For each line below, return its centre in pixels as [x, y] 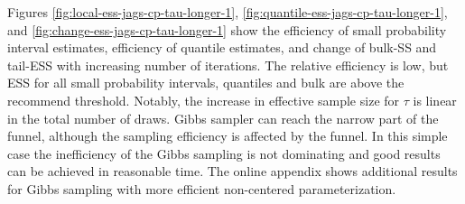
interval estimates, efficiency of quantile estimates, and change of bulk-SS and [222, 47]
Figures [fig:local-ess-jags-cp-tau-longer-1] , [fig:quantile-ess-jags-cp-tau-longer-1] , [228, 12]
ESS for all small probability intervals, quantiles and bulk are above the [206, 83]
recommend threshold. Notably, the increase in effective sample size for [204, 100]
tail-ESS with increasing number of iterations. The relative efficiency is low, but [228, 65]
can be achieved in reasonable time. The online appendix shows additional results [232, 171]
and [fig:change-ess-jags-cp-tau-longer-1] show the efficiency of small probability [227, 29]
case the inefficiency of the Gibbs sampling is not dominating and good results [224, 153]
